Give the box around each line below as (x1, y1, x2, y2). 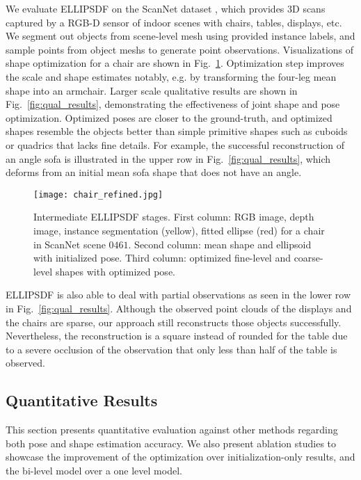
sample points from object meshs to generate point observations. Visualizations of (6, 42, 354, 56)
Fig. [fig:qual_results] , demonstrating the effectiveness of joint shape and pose (6, 97, 340, 111)
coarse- (294, 250, 323, 265)
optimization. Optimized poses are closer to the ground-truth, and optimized (6, 110, 332, 125)
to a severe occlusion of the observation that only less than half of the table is (6, 342, 337, 356)
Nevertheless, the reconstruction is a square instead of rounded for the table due (6, 328, 348, 343)
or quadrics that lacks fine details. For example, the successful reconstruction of (6, 137, 345, 152)
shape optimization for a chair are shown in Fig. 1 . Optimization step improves (6, 56, 344, 70)
